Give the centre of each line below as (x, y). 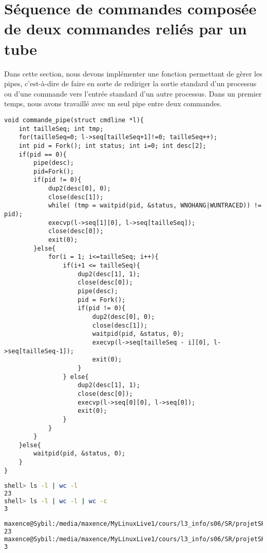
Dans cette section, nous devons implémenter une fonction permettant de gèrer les (133, 73)
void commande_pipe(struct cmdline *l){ (74, 120)
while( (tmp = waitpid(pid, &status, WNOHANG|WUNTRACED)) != (155, 206)
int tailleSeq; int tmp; (61, 129)
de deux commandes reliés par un (126, 28)
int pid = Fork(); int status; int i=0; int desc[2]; (112, 146)
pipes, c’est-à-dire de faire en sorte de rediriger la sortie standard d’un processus (130, 83)
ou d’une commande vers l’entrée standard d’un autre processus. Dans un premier (133, 93)
